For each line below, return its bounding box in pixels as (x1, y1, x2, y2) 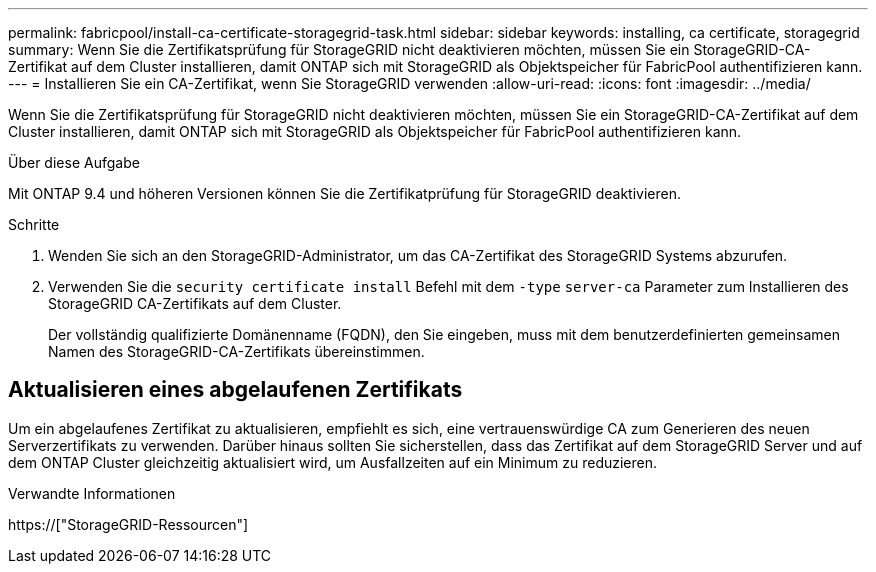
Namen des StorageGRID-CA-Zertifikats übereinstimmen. (48, 343, 425, 360)
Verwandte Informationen (8, 484, 176, 502)
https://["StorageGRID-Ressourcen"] (8, 515, 249, 533)
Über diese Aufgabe (8, 154, 140, 171)
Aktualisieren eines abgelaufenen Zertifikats (8, 377, 463, 403)
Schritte (8, 216, 60, 233)
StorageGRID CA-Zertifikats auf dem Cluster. (48, 295, 342, 312)
